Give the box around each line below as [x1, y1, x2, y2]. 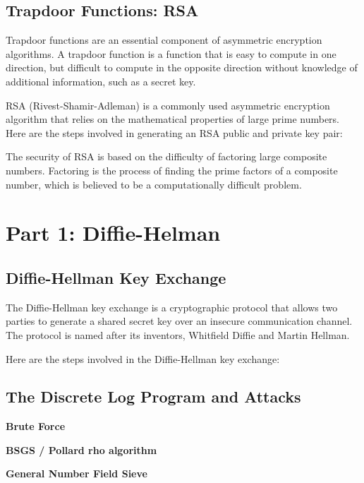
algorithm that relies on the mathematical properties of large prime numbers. [6, 112, 340, 126]
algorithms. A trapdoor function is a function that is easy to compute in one [6, 46, 336, 61]
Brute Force [6, 419, 66, 434]
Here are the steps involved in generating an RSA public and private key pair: [6, 125, 343, 140]
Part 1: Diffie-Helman [6, 218, 221, 247]
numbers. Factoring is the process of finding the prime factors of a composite [6, 162, 338, 177]
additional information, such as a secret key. [6, 73, 196, 88]
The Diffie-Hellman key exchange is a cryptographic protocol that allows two [6, 299, 338, 314]
